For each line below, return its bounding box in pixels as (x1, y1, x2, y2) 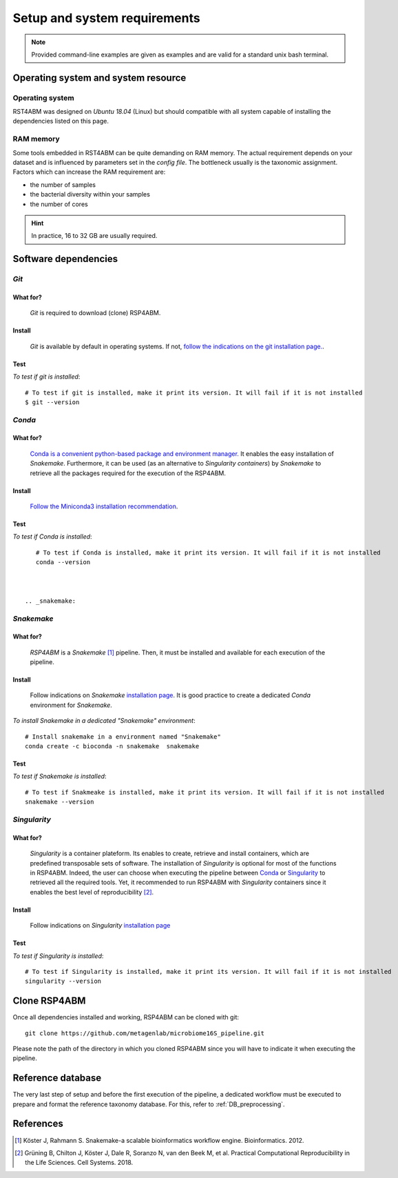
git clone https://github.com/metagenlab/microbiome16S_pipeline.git (25, 1029, 265, 1037)
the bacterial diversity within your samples (30, 190, 151, 199)
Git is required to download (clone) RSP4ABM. (30, 309, 161, 317)
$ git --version (25, 398, 80, 406)
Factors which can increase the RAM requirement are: (12, 168, 166, 176)
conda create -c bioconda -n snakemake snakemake (25, 742, 200, 750)
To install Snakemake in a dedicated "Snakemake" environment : (12, 717, 196, 725)
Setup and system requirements (12, 10, 200, 26)
